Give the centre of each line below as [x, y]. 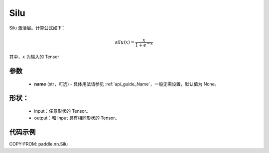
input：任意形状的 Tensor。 [62, 111]
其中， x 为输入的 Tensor [34, 57]
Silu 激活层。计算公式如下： [38, 28]
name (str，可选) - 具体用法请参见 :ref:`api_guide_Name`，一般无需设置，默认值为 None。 [127, 84]
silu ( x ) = [125, 42]
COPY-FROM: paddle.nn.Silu [39, 144]
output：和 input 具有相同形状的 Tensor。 [77, 118]
